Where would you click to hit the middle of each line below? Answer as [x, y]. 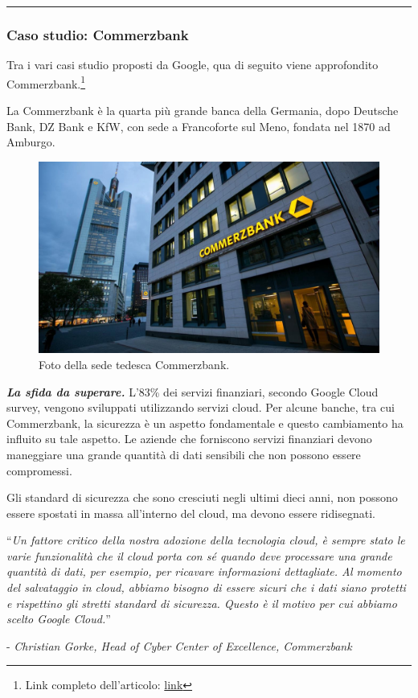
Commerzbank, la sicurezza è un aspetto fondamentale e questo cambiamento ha [205, 423]
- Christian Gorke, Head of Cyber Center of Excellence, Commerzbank [179, 645]
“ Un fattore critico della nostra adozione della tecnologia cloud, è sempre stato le [206, 540]
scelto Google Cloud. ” [59, 619]
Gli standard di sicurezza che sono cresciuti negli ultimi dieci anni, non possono [202, 497]
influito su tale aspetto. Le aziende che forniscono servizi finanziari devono [189, 439]
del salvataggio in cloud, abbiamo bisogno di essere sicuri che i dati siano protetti [206, 587]
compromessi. [39, 470]
